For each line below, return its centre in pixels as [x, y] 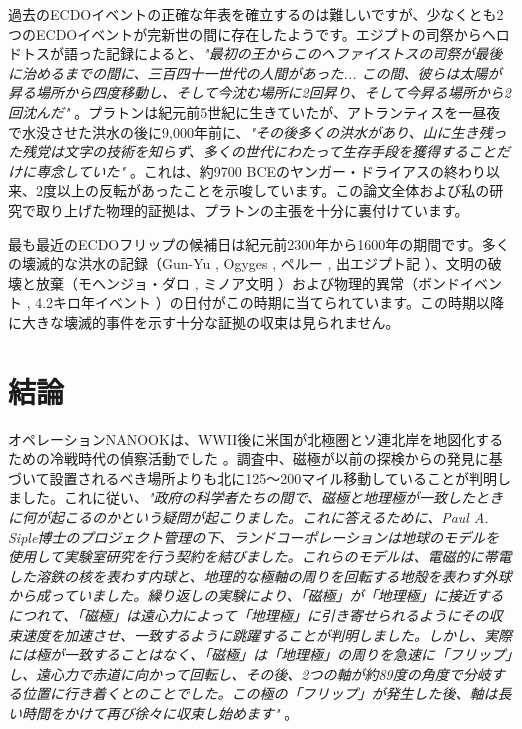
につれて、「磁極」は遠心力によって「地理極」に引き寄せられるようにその [248, 614]
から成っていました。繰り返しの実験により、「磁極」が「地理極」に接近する [256, 595]
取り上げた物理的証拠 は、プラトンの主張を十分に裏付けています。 [252, 209]
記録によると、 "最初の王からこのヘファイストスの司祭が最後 [304, 53]
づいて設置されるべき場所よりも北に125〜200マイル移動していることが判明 [252, 477]
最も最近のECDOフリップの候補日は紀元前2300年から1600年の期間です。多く [259, 243]
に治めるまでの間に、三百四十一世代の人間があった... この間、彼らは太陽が [255, 72]
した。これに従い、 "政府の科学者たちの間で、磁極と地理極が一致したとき [262, 497]
